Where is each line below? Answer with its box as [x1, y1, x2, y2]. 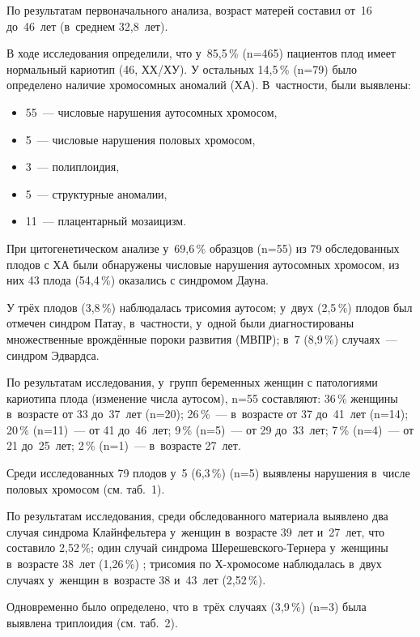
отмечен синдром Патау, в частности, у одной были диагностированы [6, 314, 354, 331]
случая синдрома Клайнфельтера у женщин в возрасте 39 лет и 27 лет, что [6, 523, 385, 540]
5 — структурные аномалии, [25, 185, 168, 202]
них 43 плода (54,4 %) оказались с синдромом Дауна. [6, 271, 269, 289]
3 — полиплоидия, [25, 158, 120, 175]
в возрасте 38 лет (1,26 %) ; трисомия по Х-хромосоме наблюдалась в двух [6, 555, 382, 572]
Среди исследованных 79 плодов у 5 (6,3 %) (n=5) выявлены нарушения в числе [6, 464, 410, 481]
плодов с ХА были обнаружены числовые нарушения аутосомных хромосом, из [6, 255, 400, 272]
